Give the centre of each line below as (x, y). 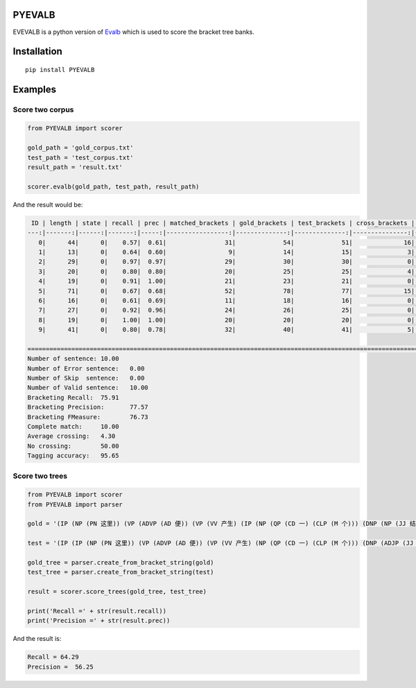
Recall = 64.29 (53, 657)
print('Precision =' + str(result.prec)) (99, 621)
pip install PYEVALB (60, 70)
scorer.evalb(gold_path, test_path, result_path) (113, 186)
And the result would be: (48, 204)
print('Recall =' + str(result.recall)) (97, 611)
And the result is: (37, 639)
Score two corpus (43, 109)
